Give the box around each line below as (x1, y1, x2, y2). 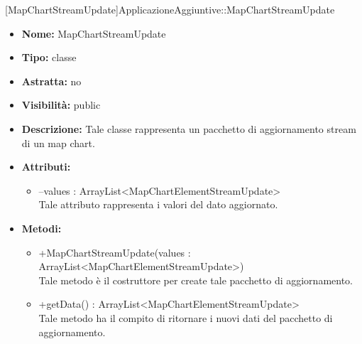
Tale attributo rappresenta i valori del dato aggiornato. (38, 197, 278, 212)
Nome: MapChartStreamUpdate (21, 26, 166, 41)
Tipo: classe (21, 50, 77, 65)
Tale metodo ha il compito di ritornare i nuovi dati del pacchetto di (38, 310, 333, 325)
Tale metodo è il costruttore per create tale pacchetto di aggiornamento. (38, 272, 353, 287)
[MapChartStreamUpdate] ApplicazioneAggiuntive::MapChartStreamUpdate (5, 2, 335, 16)
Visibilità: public (21, 97, 101, 112)
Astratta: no (21, 73, 82, 88)
